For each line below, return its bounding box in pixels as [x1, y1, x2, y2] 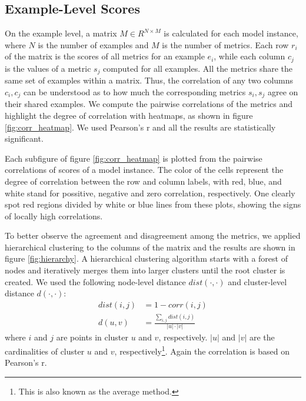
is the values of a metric [5, 62, 91, 74]
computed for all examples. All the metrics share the [103, 62, 293, 74]
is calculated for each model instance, [164, 27, 298, 39]
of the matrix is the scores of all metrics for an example [5, 50, 205, 62]
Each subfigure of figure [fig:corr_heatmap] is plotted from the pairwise [5, 152, 262, 164]
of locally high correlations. [5, 209, 103, 222]
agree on [268, 85, 298, 98]
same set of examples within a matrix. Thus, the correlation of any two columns [5, 74, 294, 86]
